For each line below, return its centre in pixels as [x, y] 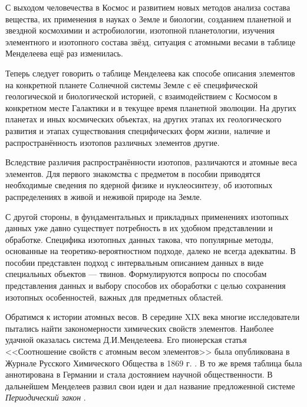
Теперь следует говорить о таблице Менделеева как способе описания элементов [150, 73]
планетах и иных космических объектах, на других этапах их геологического [143, 119]
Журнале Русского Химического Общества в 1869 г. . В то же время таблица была [154, 363]
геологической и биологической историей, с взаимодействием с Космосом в [141, 96]
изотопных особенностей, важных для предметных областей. [114, 297]
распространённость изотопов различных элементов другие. [113, 142]
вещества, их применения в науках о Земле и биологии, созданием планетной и [148, 19]
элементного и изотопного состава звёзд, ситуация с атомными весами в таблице [151, 41]
